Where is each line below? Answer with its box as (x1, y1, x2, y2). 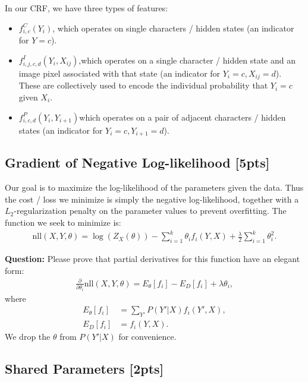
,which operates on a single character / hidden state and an (78, 53, 296, 66)
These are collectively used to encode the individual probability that (18, 79, 268, 91)
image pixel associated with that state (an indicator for (18, 67, 221, 79)
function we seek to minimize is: (5, 216, 121, 228)
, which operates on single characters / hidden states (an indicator (52, 21, 294, 34)
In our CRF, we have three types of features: (5, 2, 168, 14)
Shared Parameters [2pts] (5, 359, 164, 378)
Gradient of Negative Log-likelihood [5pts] (5, 153, 270, 172)
